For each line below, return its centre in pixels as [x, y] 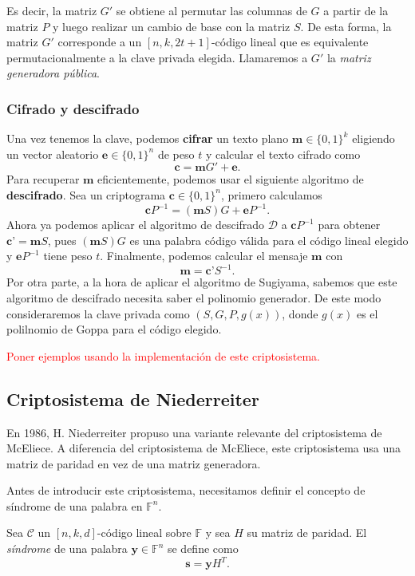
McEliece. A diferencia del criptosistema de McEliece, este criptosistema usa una [204, 448]
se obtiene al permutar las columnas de [211, 10]
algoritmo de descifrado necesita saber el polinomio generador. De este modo [194, 297]
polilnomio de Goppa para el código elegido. [114, 329]
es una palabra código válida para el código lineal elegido [269, 240]
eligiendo [373, 138]
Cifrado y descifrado [73, 108]
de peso [176, 154]
